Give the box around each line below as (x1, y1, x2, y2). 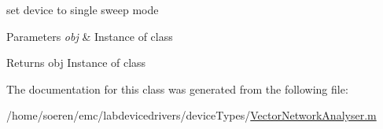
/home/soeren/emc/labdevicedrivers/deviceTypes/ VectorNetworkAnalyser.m (6, 107, 377, 123)
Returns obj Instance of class (6, 54, 146, 71)
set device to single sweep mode (6, 2, 159, 17)
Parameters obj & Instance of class (6, 28, 173, 44)
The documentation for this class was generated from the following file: (6, 80, 348, 97)
